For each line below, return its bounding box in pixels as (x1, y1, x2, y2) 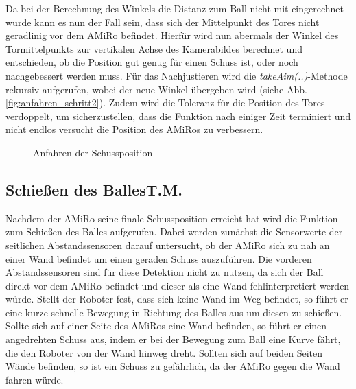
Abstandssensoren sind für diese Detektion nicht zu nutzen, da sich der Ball (5, 265, 324, 279)
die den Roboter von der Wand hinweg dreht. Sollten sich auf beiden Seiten (5, 345, 323, 359)
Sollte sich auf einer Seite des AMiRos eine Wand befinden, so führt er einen (5, 318, 327, 333)
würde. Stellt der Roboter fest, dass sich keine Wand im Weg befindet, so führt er (5, 292, 348, 306)
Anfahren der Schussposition (33, 145, 153, 159)
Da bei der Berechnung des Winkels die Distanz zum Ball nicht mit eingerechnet (5, 1, 344, 15)
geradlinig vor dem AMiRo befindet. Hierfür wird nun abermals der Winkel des (5, 28, 339, 43)
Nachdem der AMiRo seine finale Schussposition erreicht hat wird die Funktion (5, 211, 338, 225)
